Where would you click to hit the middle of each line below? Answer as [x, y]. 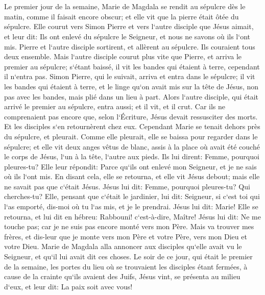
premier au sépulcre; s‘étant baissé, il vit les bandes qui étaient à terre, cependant [132, 66]
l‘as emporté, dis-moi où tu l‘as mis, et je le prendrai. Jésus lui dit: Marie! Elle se [131, 206]
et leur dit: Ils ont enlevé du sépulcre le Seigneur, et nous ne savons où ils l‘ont [127, 36]
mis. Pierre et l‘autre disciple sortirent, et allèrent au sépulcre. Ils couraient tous [130, 46]
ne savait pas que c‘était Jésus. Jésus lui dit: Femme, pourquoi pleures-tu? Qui [127, 186]
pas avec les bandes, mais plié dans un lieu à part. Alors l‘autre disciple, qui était [131, 96]
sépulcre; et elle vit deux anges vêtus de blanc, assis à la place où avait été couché [132, 146]
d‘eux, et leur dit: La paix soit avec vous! [68, 286]
